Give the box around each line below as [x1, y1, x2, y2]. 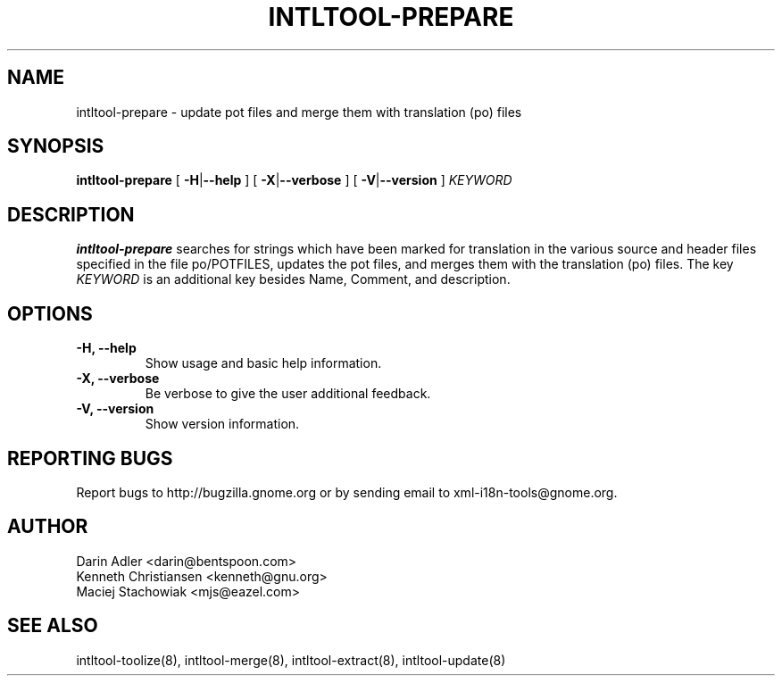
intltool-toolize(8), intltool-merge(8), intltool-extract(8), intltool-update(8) [76, 652, 506, 668]
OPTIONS [7, 302, 93, 325]
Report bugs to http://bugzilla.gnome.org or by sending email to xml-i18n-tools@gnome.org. [76, 484, 618, 500]
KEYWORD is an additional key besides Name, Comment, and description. [76, 271, 511, 287]
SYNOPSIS [7, 135, 104, 158]
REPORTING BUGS [7, 446, 173, 470]
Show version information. [145, 416, 300, 432]
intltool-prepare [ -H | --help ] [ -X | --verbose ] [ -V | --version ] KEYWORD [76, 172, 512, 188]
